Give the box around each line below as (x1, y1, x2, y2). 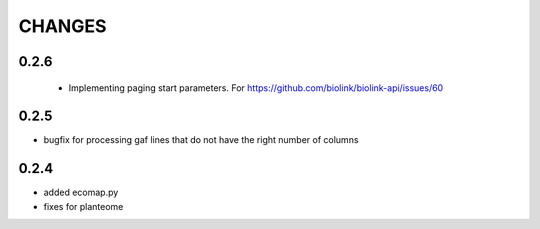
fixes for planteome (43, 200, 124, 212)
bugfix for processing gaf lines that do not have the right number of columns (43, 134, 359, 146)
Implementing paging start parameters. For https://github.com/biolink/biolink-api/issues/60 (68, 81, 444, 94)
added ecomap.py (43, 186, 119, 199)
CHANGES (18, 15, 107, 37)
